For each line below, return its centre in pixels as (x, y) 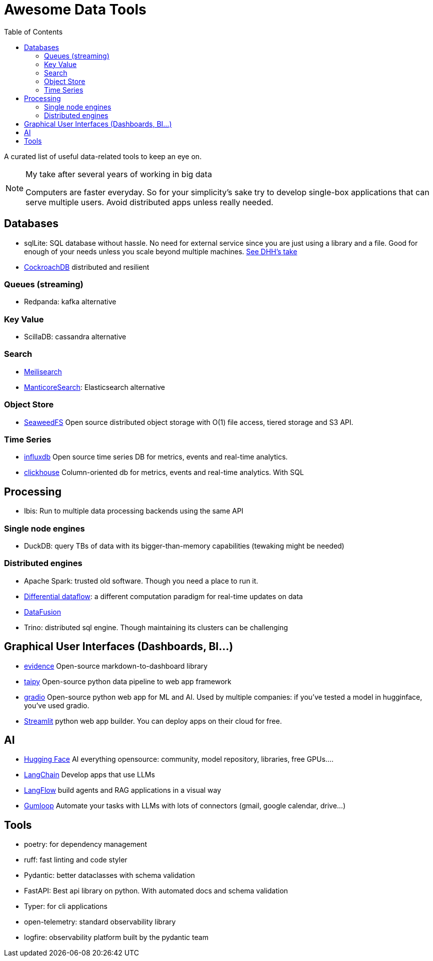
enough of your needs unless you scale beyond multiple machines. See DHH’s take (161, 251)
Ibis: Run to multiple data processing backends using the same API (134, 511)
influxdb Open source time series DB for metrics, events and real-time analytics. (156, 457)
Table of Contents (33, 32)
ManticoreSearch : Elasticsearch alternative (95, 387)
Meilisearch (43, 371)
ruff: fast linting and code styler (76, 860)
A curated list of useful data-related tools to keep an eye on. (103, 156)
